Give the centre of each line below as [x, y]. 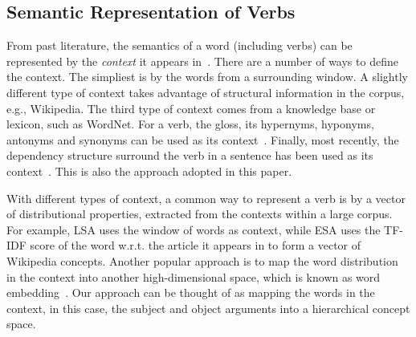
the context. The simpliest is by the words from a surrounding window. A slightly [207, 77]
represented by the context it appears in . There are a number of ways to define [202, 61]
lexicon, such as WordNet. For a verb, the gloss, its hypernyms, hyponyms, [190, 124]
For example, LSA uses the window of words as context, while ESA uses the [194, 229]
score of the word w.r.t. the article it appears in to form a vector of [196, 245]
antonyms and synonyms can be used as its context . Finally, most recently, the [203, 139]
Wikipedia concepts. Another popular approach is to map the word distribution [202, 260]
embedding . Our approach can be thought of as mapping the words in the [191, 292]
